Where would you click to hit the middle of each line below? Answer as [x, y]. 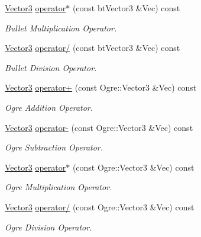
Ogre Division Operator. [48, 227]
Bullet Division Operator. [51, 67]
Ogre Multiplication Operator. [59, 187]
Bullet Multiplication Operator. [61, 28]
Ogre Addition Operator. [49, 107]
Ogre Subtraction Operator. [54, 147]
